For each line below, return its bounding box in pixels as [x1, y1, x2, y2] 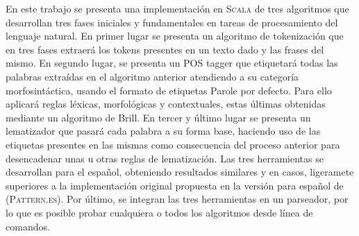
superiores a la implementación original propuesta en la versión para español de [6, 178, 344, 192]
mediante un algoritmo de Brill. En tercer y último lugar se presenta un [6, 110, 311, 124]
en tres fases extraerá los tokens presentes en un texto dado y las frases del [6, 42, 324, 56]
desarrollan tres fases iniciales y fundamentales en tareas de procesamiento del [6, 15, 338, 29]
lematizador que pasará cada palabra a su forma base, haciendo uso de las [6, 124, 321, 138]
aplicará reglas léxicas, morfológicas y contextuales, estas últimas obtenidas [6, 96, 326, 111]
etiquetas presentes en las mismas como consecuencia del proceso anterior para [6, 137, 340, 151]
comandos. [6, 219, 50, 233]
